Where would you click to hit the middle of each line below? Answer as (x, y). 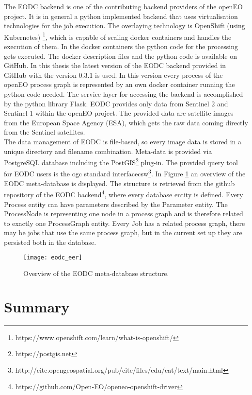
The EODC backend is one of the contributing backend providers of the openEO (123, 6)
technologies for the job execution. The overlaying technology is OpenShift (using (125, 26)
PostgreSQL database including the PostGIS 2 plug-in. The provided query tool (121, 162)
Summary (37, 306)
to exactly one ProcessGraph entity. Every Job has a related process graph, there (125, 223)
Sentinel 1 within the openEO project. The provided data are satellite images (119, 113)
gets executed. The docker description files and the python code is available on (121, 56)
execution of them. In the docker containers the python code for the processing (121, 46)
